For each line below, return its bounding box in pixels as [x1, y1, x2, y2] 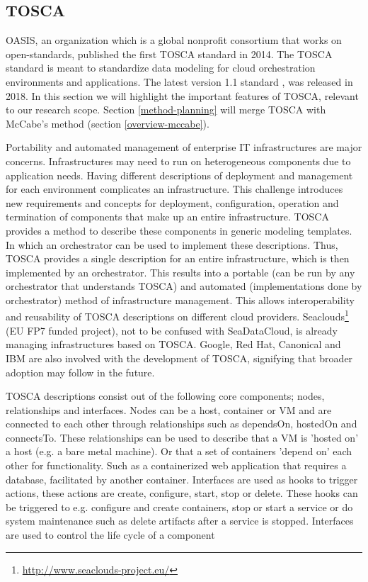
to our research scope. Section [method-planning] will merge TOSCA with [6, 102, 326, 117]
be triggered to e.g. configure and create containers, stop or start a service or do [6, 499, 353, 514]
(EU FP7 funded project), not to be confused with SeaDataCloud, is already [6, 323, 338, 337]
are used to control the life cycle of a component [6, 527, 215, 542]
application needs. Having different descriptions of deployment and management [6, 167, 353, 182]
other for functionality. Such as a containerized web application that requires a [6, 458, 347, 473]
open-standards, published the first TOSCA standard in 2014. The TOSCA [6, 46, 333, 61]
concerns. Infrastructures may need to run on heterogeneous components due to [6, 153, 351, 168]
